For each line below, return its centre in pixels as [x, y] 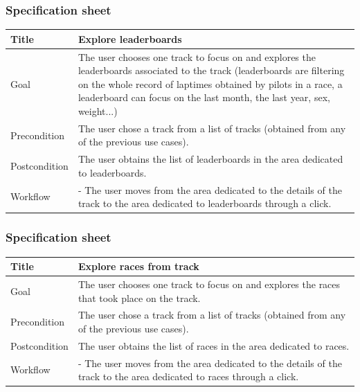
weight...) [98, 110]
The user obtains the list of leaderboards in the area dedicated [210, 159]
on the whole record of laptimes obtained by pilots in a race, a [210, 83]
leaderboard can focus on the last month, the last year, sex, [204, 97]
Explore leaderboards [130, 38]
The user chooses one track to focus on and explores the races [209, 284]
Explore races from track [138, 266]
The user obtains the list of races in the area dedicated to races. [214, 345]
